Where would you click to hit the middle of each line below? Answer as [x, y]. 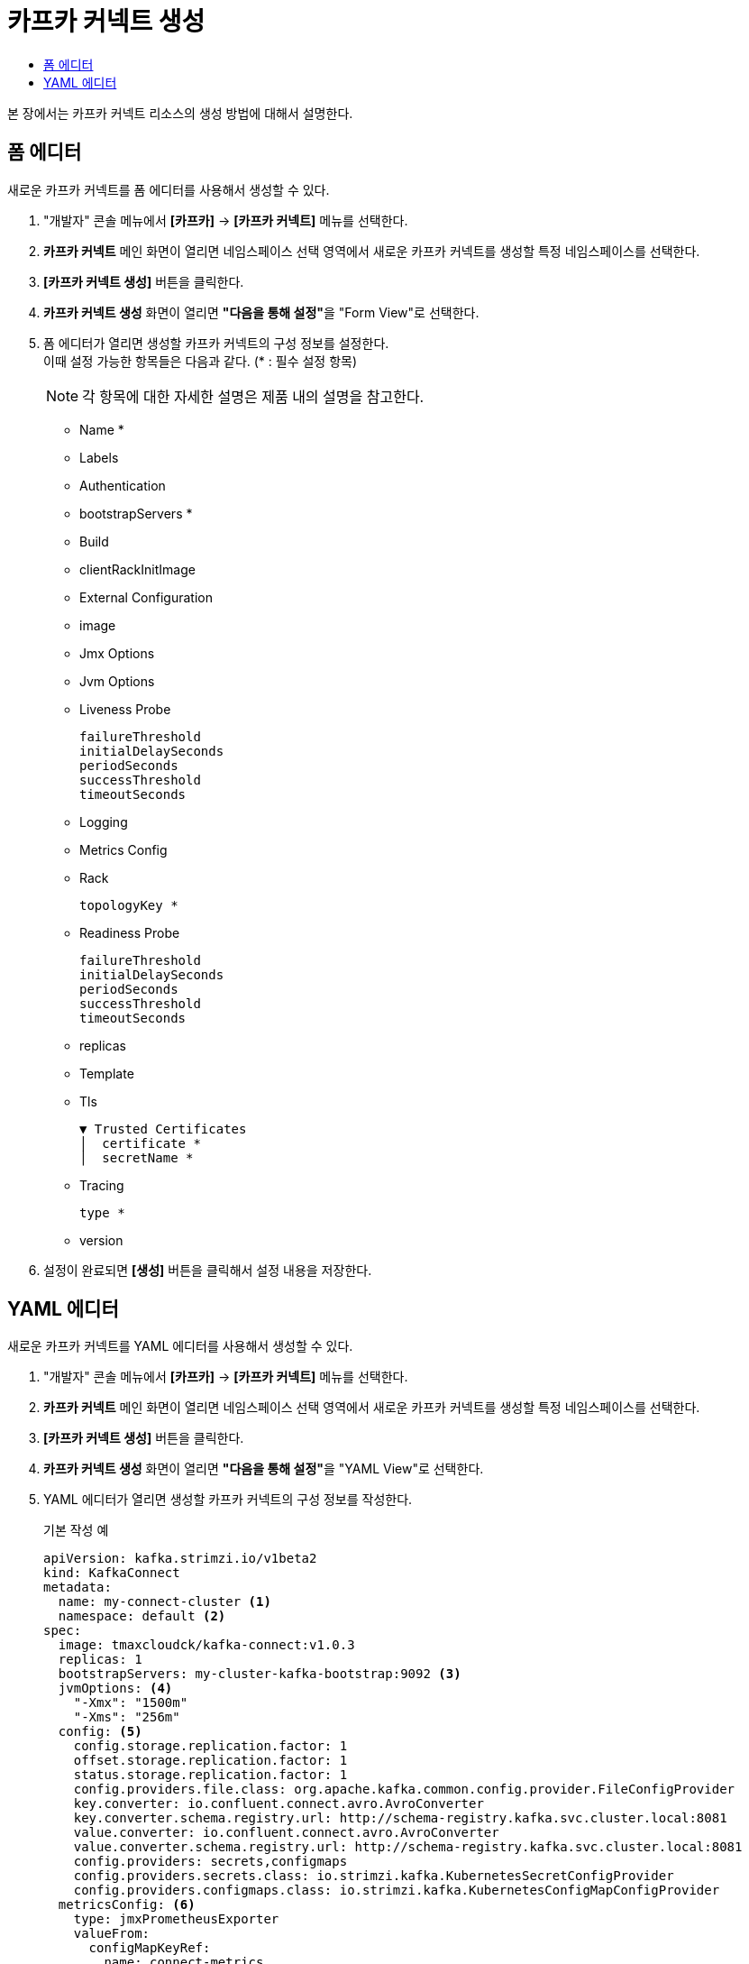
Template [107, 1073]
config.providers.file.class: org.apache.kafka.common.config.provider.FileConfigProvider [404, 1790]
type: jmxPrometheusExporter [176, 1919]
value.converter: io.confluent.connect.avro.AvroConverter [286, 1833]
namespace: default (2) [142, 1616]
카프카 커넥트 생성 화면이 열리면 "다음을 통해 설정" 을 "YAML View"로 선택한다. [264, 1469]
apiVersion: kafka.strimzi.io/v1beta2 [180, 1559]
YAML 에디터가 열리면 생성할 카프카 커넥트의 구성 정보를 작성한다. [228, 1500]
